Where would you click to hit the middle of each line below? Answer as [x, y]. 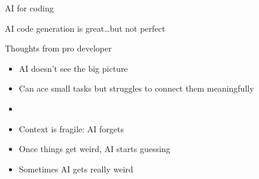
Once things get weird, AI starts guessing [95, 149]
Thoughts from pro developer [58, 48]
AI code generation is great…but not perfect [85, 28]
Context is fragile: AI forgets [71, 128]
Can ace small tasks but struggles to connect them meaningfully [136, 88]
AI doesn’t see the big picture [73, 68]
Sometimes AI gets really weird [76, 169]
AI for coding [29, 8]
